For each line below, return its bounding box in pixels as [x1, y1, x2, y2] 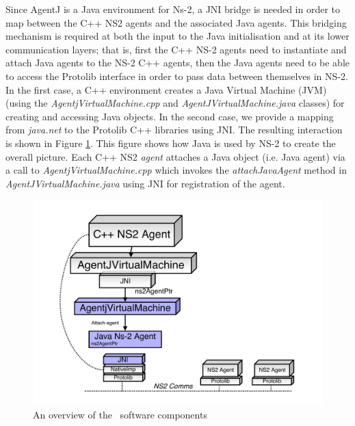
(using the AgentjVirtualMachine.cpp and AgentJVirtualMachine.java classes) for [5, 96, 345, 110]
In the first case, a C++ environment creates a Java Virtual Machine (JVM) [5, 82, 327, 96]
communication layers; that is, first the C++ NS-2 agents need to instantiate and [5, 42, 347, 56]
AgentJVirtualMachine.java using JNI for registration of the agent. [5, 176, 285, 190]
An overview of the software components [33, 407, 207, 421]
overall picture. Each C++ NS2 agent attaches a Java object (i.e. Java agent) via [5, 149, 345, 163]
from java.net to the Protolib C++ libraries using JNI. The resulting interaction [5, 122, 343, 137]
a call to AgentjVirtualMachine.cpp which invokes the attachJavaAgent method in [5, 163, 347, 177]
